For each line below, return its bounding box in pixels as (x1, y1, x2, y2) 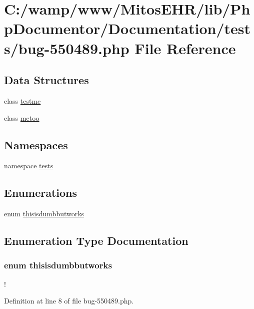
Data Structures (4, 72, 89, 88)
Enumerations (4, 185, 77, 200)
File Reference (134, 38, 236, 58)
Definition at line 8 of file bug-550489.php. (4, 295, 134, 306)
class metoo (4, 112, 39, 123)
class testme (4, 95, 41, 106)
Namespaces (4, 137, 68, 152)
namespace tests (4, 160, 53, 171)
